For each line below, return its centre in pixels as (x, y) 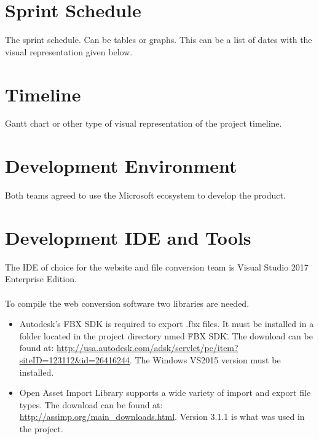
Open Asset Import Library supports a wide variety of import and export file (165, 393)
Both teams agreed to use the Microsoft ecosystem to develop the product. (145, 195)
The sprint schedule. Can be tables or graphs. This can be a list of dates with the (159, 40)
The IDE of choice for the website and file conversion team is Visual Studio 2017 (157, 267)
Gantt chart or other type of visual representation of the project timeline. (144, 123)
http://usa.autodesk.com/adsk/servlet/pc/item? (148, 348)
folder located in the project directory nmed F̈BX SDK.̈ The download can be (166, 335)
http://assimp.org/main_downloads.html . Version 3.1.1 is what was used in (162, 417)
